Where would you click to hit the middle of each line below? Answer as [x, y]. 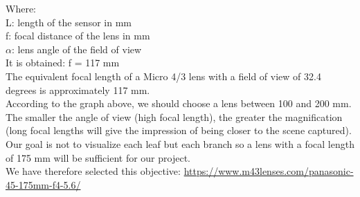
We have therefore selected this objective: [93, 171]
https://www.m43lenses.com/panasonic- [269, 171]
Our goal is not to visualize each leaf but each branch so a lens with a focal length [180, 143]
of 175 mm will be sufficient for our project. [98, 157]
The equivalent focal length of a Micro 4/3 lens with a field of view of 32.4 [163, 76]
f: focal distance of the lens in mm [78, 36]
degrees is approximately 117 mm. [78, 90]
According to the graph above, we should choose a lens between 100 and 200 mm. [179, 103]
